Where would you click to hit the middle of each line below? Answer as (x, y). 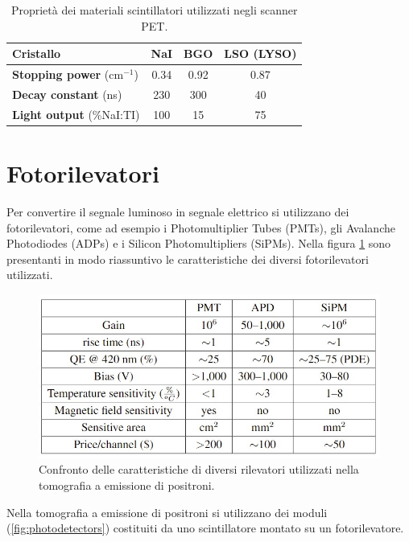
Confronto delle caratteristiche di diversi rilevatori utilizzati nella (199, 469)
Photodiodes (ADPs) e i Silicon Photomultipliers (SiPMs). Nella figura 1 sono (199, 243)
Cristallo (37, 53)
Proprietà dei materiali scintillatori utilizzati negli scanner (154, 10)
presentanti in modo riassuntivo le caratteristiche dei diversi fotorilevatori (188, 259)
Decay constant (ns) (67, 94)
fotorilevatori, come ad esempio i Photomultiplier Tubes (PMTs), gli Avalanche (201, 227)
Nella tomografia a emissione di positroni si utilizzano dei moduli (167, 512)
